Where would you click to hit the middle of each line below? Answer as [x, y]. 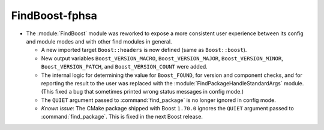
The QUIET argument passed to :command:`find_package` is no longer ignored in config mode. [158, 100]
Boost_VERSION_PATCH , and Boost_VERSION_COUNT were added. [124, 67]
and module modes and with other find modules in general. [99, 41]
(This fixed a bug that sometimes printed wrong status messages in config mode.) [142, 92]
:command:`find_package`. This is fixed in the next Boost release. [122, 117]
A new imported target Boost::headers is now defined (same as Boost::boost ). [144, 50]
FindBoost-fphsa [54, 16]
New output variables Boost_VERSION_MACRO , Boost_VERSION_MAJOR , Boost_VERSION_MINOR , [162, 58]
